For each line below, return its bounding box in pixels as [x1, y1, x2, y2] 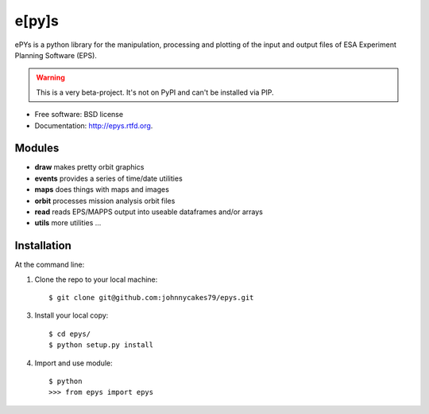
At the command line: [14, 260, 85, 270]
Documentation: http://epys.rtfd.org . [34, 120, 153, 131]
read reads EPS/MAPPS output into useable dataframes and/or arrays [34, 207, 264, 217]
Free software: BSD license [34, 110, 123, 119]
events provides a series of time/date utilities [34, 174, 183, 183]
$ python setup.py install [48, 341, 154, 350]
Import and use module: [34, 358, 113, 368]
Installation [14, 239, 71, 252]
